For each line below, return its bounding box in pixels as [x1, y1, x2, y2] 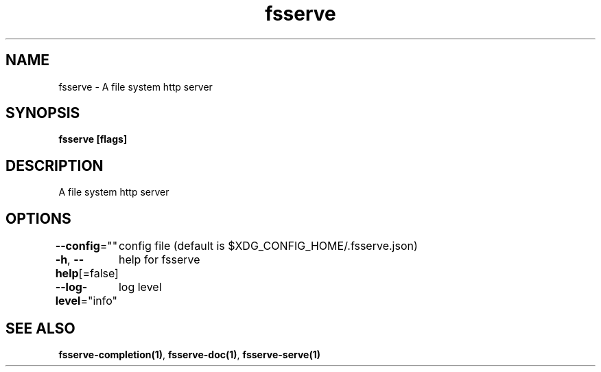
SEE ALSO [5, 319, 75, 337]
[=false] [78, 266, 119, 281]
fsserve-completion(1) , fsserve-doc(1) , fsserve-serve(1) [58, 348, 321, 360]
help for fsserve [118, 253, 200, 267]
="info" [80, 294, 118, 308]
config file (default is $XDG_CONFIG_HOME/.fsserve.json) [118, 239, 418, 253]
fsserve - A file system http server [58, 80, 213, 93]
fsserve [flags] [58, 133, 128, 146]
